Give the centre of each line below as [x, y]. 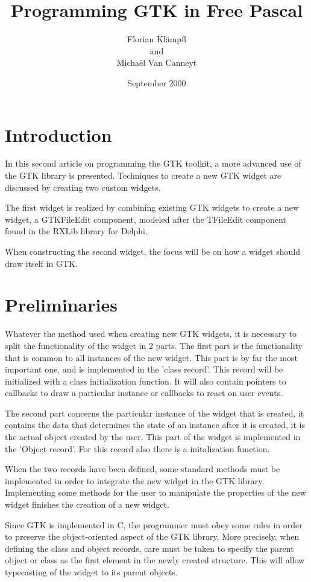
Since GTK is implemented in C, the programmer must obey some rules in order [154, 524]
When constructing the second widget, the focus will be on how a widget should [152, 251]
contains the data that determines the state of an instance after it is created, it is [155, 425]
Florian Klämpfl [157, 39]
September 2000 [157, 82]
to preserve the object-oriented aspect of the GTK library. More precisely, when [152, 536]
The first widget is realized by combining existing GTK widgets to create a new [152, 207]
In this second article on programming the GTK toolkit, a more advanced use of [153, 163]
